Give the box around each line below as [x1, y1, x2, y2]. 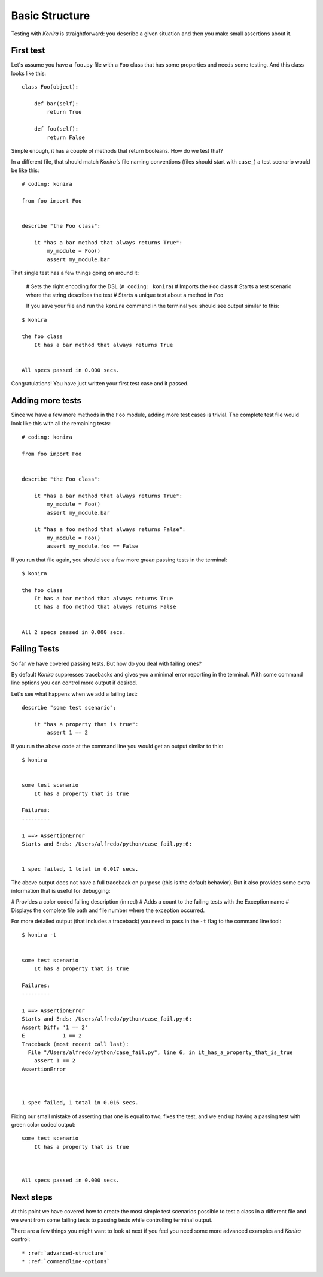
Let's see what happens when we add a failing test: [11, 690, 138, 698]
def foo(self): [33, 126, 79, 132]
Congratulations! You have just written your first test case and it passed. [11, 380, 189, 387]
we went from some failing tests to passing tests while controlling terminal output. [11, 1216, 213, 1224]
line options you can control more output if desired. [11, 679, 138, 686]
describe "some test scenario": [22, 704, 117, 711]
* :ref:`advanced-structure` [22, 1249, 107, 1257]
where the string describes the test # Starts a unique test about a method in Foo [26, 291, 224, 298]
